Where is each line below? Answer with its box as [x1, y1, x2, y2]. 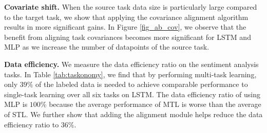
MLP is [4, 99, 28, 109]
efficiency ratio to [4, 119, 59, 129]
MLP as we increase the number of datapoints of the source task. [4, 41, 209, 52]
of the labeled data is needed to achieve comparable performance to [35, 79, 248, 90]
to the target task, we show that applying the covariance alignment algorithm [4, 11, 249, 22]
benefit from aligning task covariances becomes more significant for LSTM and [4, 31, 251, 42]
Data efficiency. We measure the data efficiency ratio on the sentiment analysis [4, 58, 259, 69]
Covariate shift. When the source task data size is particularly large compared [4, 2, 257, 12]
